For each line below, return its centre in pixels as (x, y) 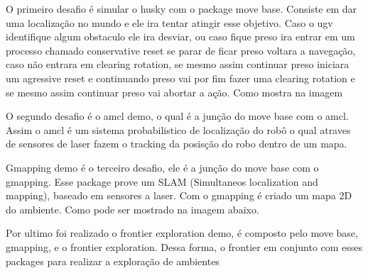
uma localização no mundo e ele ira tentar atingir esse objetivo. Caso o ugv (169, 22)
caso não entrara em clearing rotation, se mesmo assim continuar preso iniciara (178, 64)
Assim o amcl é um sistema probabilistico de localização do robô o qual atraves (178, 129)
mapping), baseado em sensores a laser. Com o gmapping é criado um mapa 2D (179, 195)
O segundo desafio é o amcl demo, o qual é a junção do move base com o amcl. (177, 116)
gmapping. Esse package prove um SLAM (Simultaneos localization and (162, 181)
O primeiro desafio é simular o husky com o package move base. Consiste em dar (182, 9)
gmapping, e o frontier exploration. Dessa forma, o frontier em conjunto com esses (184, 246)
